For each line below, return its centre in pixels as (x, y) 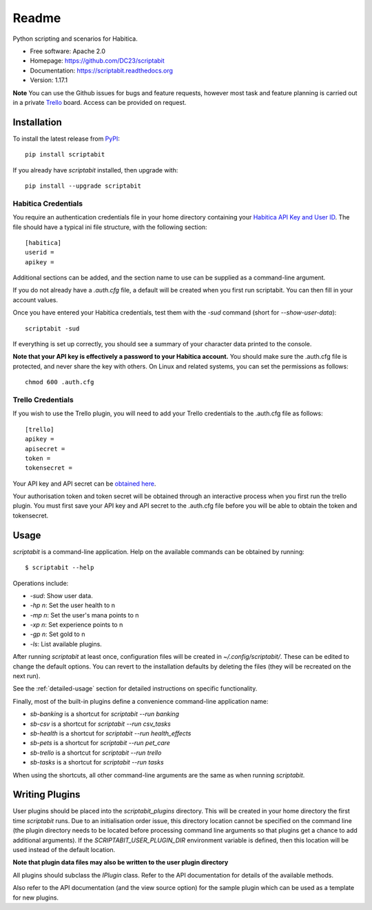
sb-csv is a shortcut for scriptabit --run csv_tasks (101, 724)
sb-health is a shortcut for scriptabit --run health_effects (111, 733)
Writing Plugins (46, 794)
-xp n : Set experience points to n (76, 625)
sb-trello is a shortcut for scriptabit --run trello (96, 753)
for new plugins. (35, 898)
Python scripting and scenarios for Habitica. (75, 39)
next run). (27, 676)
